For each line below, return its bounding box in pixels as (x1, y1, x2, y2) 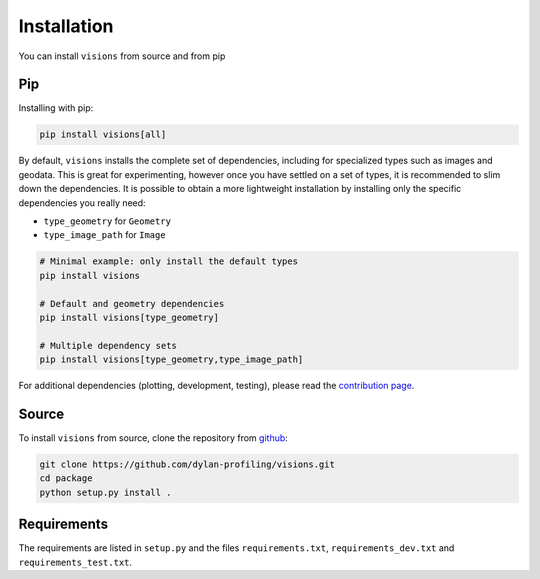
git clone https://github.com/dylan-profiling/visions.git (39, 458, 335, 470)
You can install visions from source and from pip (18, 50, 226, 62)
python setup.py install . (39, 486, 172, 498)
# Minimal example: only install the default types (39, 256, 299, 267)
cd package (39, 473, 93, 484)
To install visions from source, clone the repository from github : (18, 431, 289, 444)
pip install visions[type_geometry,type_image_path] (39, 354, 304, 365)
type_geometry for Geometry (43, 215, 172, 227)
